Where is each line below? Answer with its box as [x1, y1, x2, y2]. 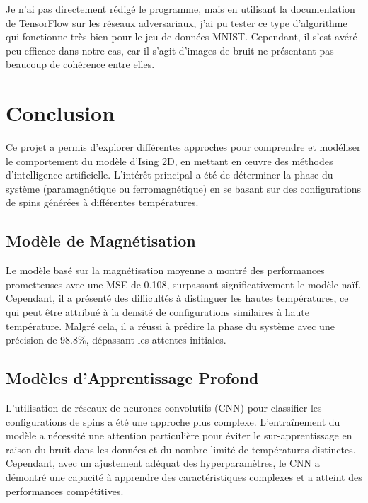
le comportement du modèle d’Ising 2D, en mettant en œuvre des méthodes [6, 153, 333, 168]
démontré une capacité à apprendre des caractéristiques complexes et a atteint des [6, 470, 362, 484]
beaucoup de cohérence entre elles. [6, 57, 155, 72]
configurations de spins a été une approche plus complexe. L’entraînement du [6, 414, 340, 429]
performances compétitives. [6, 483, 124, 498]
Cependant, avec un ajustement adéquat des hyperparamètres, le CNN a [6, 456, 320, 470]
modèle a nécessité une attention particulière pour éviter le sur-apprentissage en [6, 428, 352, 443]
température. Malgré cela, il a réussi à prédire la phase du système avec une [6, 318, 335, 333]
